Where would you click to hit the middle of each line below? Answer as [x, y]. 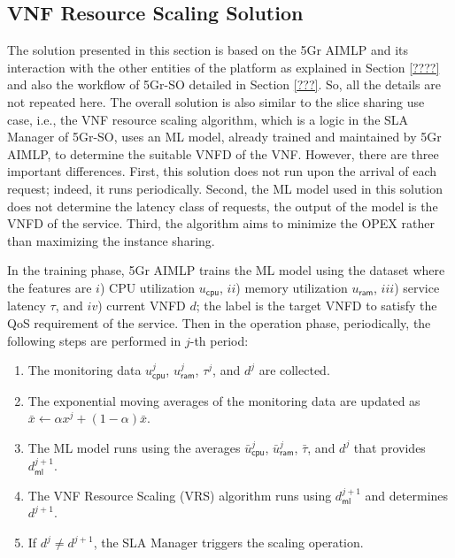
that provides [389, 447]
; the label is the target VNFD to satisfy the [316, 306]
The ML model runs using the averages [134, 447]
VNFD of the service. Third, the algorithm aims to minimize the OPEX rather [221, 223]
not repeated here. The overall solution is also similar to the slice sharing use [216, 101]
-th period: [219, 340]
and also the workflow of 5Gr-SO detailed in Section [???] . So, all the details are [224, 84]
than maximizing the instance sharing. [111, 240]
